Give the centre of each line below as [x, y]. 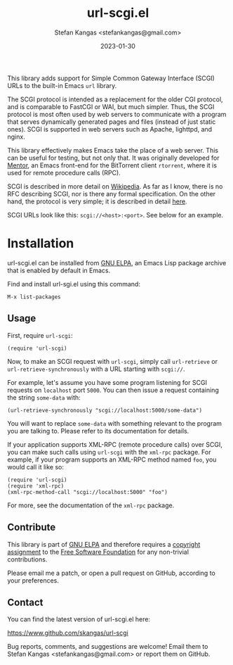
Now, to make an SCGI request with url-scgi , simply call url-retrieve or [113, 361]
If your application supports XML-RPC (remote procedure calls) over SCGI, [115, 444]
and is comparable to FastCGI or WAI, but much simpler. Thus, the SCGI [111, 106]
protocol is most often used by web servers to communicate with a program [117, 114]
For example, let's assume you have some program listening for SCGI [107, 382]
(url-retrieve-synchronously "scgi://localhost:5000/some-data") [105, 410]
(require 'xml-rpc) [36, 486]
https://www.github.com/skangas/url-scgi [68, 633]
